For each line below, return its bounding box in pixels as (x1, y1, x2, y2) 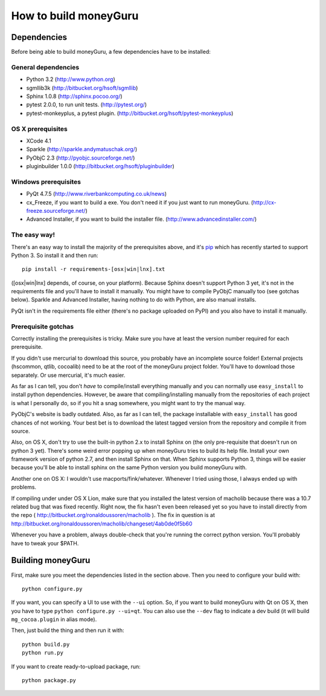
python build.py (22, 641, 70, 648)
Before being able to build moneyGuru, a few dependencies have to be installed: (11, 48, 211, 56)
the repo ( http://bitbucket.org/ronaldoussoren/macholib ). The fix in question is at (11, 512, 216, 519)
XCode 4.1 (26, 137, 51, 145)
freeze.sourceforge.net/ (26, 207, 86, 214)
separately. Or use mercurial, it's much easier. (11, 371, 126, 379)
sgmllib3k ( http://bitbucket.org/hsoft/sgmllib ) (26, 84, 138, 91)
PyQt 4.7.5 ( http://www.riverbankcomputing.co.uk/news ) (26, 190, 167, 198)
